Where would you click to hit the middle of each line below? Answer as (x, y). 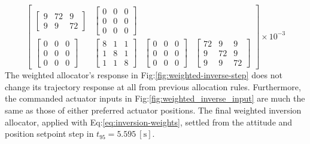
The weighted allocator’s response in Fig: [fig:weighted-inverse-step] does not (144, 75)
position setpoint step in (49, 134)
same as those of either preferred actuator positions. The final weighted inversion (153, 110)
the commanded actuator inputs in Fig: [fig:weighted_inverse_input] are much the (155, 98)
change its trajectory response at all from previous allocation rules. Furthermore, (153, 86)
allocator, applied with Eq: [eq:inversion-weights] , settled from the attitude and (149, 122)
